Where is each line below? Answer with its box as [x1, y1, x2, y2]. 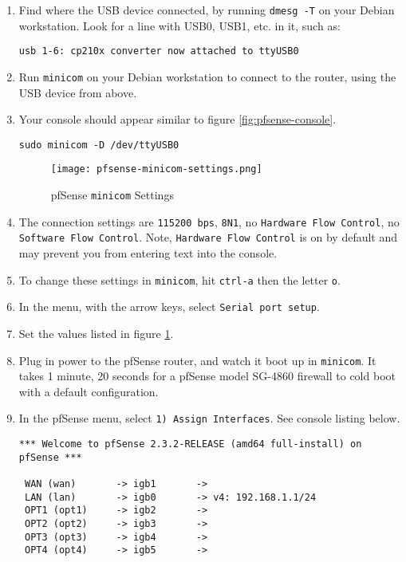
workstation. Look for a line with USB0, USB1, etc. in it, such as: [18, 17, 341, 33]
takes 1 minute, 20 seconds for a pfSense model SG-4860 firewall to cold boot [18, 367, 396, 384]
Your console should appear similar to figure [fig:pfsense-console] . [18, 111, 337, 128]
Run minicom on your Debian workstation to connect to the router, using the [18, 68, 396, 84]
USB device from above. [18, 84, 137, 100]
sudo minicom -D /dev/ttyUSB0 [18, 139, 179, 151]
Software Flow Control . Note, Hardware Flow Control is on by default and [18, 229, 398, 246]
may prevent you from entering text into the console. [18, 245, 278, 261]
